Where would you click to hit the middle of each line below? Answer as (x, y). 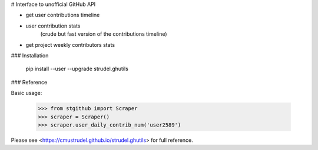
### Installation (30, 55)
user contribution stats (53, 26)
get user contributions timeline (63, 15)
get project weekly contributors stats (70, 45)
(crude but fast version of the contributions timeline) (104, 34)
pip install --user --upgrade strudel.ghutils (77, 69)
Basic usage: (26, 93)
